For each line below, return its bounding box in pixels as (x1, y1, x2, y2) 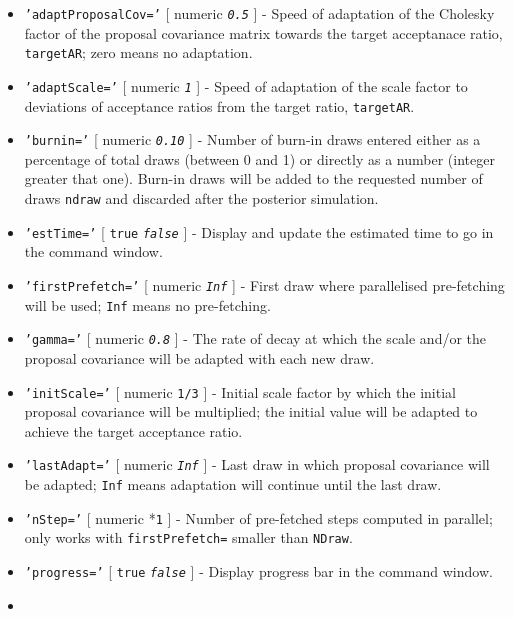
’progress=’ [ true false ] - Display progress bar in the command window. (24, 561, 493, 581)
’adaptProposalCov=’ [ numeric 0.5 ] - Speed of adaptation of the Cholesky (24, 3, 495, 23)
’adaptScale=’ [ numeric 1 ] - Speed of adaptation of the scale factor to (24, 75, 468, 96)
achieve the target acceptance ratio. (24, 420, 243, 441)
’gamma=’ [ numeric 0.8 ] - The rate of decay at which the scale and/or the (24, 328, 487, 349)
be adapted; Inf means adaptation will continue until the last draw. (24, 474, 442, 495)
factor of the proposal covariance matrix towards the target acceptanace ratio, (24, 22, 503, 43)
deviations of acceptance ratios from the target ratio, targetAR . (24, 95, 415, 116)
